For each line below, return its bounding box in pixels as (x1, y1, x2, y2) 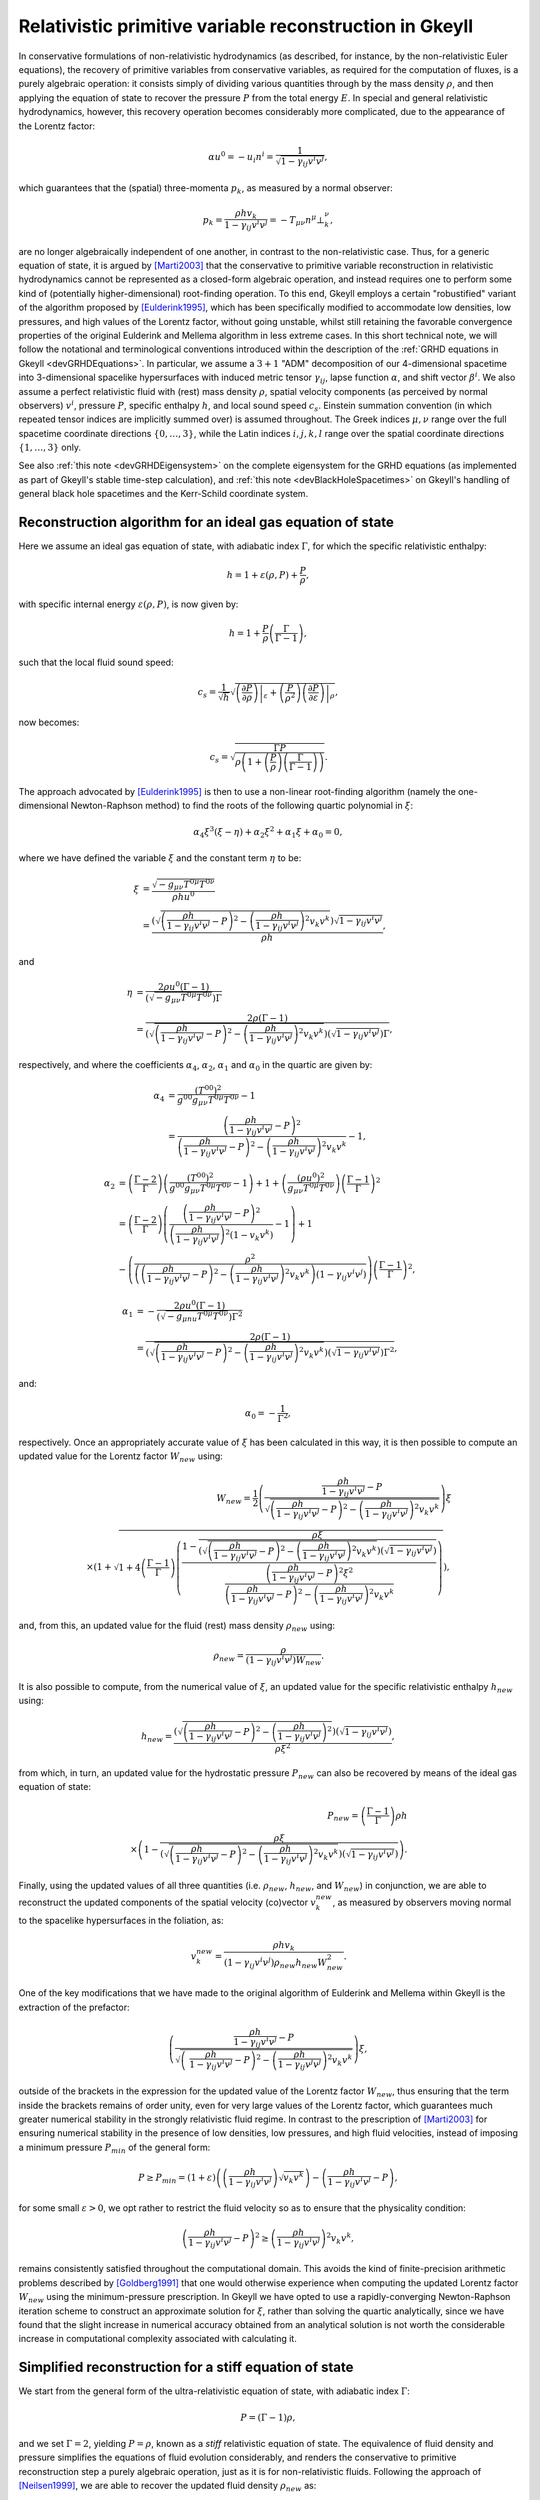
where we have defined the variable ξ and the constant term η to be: (18, 852, 302, 864)
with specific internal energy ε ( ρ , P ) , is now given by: (18, 598, 239, 610)
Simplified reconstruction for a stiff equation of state (18, 2359, 354, 2376)
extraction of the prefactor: (18, 2001, 130, 2013)
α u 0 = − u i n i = (208, 150, 274, 165)
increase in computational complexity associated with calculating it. (18, 2333, 297, 2345)
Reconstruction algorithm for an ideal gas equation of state (18, 514, 394, 531)
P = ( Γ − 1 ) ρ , (240, 2411, 296, 2423)
